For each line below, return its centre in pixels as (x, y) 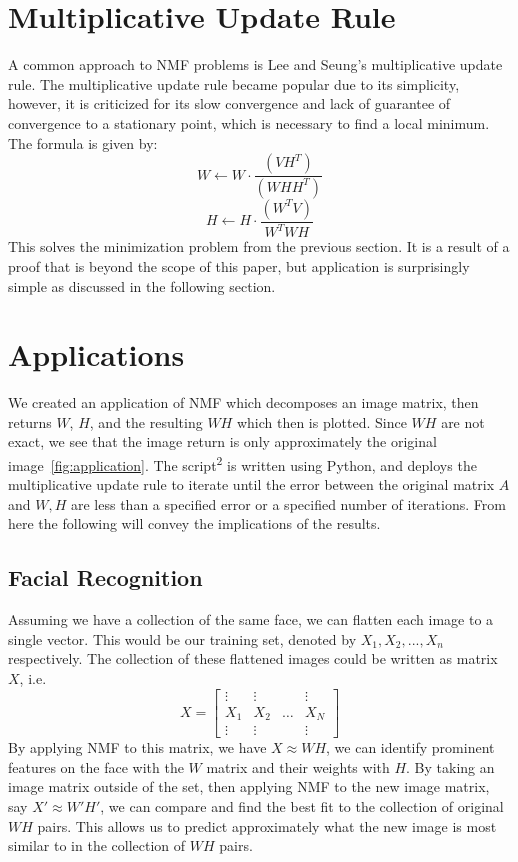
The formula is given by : (83, 142)
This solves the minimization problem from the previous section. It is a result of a (259, 246)
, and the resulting (146, 421)
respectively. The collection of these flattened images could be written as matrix (253, 658)
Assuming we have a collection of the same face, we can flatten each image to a (251, 619)
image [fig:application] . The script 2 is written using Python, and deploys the (242, 463)
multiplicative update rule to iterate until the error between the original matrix (251, 484)
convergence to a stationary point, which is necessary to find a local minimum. (249, 122)
